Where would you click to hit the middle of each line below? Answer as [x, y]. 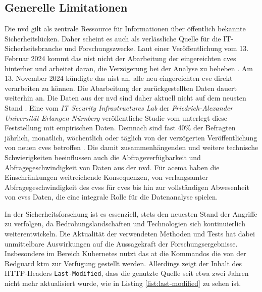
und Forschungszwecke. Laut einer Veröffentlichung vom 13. [156, 48]
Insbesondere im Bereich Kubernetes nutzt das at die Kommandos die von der [125, 253]
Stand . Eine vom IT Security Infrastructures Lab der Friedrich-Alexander [119, 107]
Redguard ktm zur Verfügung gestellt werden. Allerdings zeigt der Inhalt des [123, 263]
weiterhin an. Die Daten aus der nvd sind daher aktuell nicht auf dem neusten [125, 98]
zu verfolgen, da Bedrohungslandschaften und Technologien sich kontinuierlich [125, 224]
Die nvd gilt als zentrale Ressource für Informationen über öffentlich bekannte [125, 29]
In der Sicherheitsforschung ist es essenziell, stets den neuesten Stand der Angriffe [131, 213]
